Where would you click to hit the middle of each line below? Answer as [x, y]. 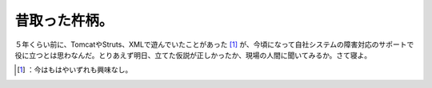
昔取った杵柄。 [64, 21]
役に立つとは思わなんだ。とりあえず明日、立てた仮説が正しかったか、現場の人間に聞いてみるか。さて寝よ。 [193, 55]
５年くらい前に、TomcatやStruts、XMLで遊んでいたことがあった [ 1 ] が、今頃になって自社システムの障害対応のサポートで [214, 44]
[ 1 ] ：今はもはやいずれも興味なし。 [75, 70]
